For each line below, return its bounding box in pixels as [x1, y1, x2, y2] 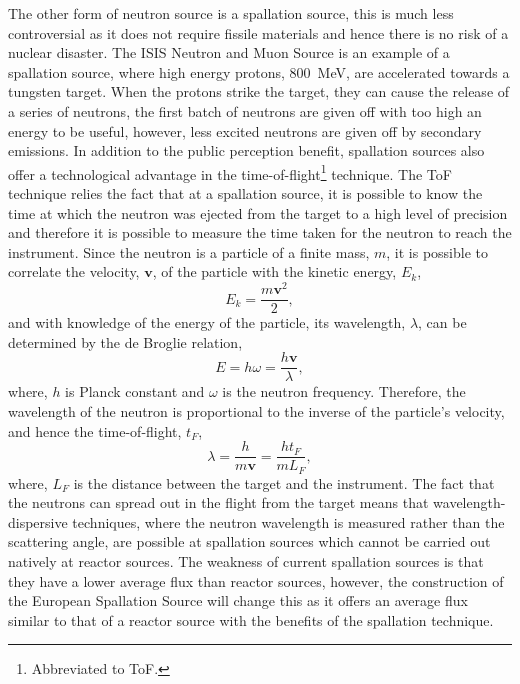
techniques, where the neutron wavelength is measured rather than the [72, 511, 505, 532]
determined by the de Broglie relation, [8, 331, 243, 352]
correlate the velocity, [8, 261, 140, 282]
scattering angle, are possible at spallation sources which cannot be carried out [8, 531, 491, 552]
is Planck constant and [65, 381, 205, 402]
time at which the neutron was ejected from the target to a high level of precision [8, 202, 508, 223]
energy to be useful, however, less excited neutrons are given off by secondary [8, 120, 482, 141]
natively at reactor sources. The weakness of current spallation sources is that [8, 551, 484, 572]
